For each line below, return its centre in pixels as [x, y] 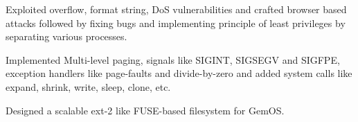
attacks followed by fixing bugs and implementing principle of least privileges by [176, 23]
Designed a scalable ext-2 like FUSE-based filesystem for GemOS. [145, 110]
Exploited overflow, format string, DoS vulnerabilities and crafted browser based [176, 9]
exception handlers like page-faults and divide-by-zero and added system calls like [179, 73]
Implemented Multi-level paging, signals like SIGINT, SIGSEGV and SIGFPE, [173, 59]
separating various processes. [66, 36]
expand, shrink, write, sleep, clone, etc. [88, 86]
